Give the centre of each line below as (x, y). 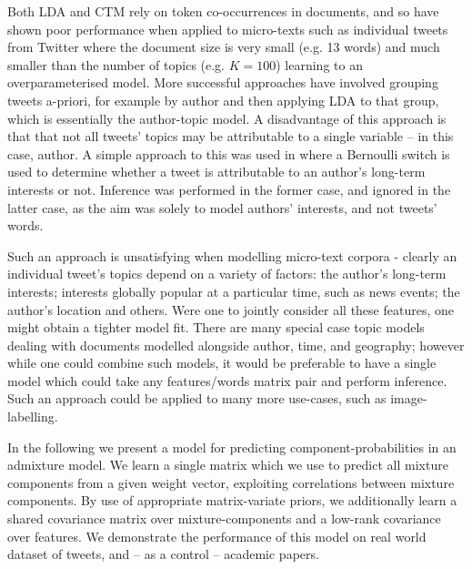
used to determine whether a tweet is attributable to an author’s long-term (216, 172)
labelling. (33, 417)
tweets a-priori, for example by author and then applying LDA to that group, (223, 100)
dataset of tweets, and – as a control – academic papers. (163, 554)
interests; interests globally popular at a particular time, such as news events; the (234, 291)
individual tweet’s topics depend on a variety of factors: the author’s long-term (227, 274)
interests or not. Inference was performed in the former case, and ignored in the (229, 189)
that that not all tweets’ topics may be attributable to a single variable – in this (231, 136)
